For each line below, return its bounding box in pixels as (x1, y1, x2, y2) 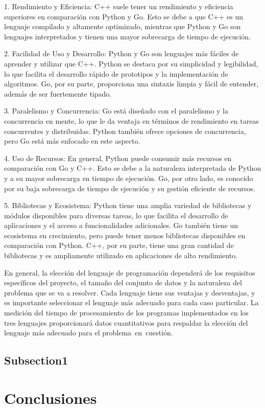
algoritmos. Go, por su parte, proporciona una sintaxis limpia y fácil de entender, (4, 78, 259, 89)
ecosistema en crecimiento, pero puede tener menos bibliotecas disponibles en (4, 230, 246, 240)
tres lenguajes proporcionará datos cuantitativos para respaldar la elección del (4, 317, 248, 328)
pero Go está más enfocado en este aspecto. (4, 135, 140, 146)
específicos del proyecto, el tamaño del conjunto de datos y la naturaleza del (4, 277, 242, 288)
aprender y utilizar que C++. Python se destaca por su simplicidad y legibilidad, (4, 58, 258, 69)
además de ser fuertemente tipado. (4, 88, 112, 99)
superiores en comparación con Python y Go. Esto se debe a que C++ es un (4, 11, 244, 21)
